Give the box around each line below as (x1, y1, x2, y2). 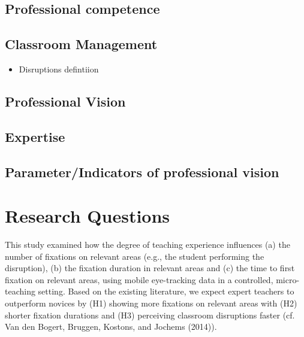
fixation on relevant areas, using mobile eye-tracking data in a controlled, (5, 273, 273, 286)
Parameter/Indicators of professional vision (5, 162, 279, 181)
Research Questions (5, 204, 170, 228)
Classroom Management (5, 35, 158, 53)
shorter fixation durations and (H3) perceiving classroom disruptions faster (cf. (5, 308, 295, 321)
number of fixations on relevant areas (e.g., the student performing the (5, 250, 264, 262)
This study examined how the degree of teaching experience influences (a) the (5, 238, 290, 251)
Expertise (5, 127, 65, 145)
